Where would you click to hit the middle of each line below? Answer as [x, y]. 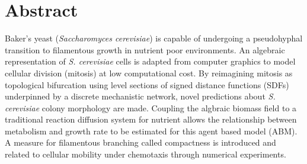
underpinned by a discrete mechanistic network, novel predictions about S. [140, 96]
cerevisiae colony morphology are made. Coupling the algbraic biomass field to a [151, 107]
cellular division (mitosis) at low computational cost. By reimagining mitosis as [149, 73]
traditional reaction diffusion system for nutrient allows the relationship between [151, 119]
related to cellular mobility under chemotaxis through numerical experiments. [145, 154]
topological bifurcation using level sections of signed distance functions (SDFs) [147, 84]
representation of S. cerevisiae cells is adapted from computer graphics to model [150, 61]
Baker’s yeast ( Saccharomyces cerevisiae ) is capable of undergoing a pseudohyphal [154, 38]
